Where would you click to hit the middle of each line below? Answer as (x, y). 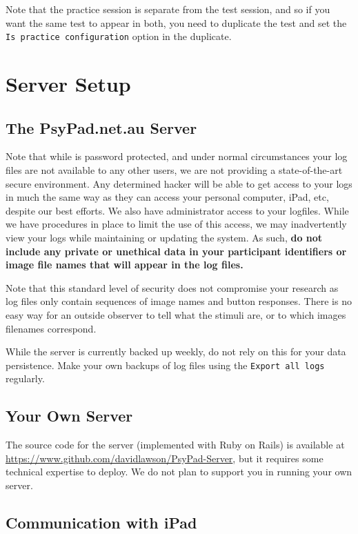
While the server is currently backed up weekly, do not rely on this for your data (176, 352)
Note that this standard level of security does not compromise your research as (172, 287)
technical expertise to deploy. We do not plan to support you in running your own (179, 472)
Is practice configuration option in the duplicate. (119, 36)
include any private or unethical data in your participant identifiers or (176, 251)
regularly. (25, 378)
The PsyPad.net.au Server (101, 127)
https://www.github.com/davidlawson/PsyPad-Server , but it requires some (165, 458)
